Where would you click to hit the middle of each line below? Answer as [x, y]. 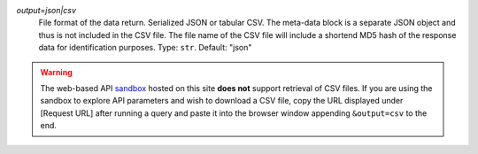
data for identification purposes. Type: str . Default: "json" [145, 48]
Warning [56, 72]
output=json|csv [46, 10]
